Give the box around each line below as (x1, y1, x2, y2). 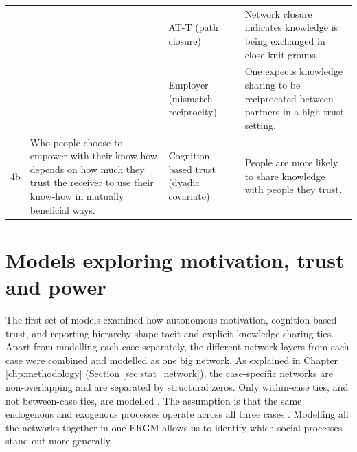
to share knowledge (244, 168, 325, 183)
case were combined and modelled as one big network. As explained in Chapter (5, 352, 338, 367)
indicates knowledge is (244, 20, 338, 34)
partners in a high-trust (244, 104, 344, 119)
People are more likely (244, 155, 338, 169)
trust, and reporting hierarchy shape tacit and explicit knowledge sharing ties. (5, 326, 334, 340)
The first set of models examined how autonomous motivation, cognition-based (5, 312, 337, 326)
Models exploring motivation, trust (5, 245, 345, 273)
